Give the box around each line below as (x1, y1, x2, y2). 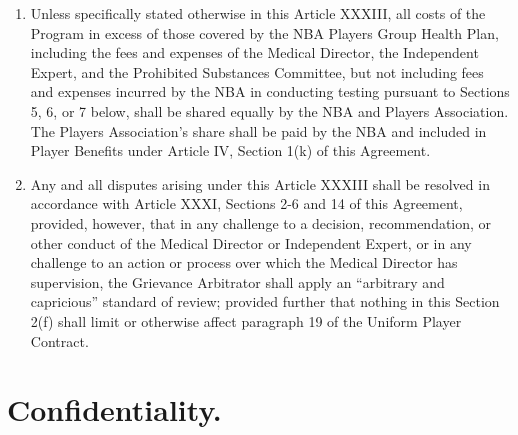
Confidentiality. (7, 389, 222, 430)
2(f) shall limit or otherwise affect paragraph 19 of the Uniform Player (30, 310, 462, 331)
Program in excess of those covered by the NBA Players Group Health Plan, (30, 22, 499, 43)
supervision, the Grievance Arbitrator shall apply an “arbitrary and (30, 271, 445, 292)
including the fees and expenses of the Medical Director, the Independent (30, 42, 479, 63)
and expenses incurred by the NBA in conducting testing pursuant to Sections (30, 81, 510, 102)
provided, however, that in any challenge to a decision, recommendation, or (30, 212, 492, 233)
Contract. (30, 330, 89, 351)
